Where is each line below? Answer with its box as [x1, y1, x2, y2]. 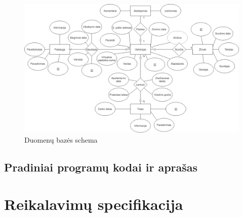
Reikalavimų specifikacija [4, 194, 183, 214]
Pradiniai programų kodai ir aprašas [4, 159, 198, 175]
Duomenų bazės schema [24, 134, 98, 145]
